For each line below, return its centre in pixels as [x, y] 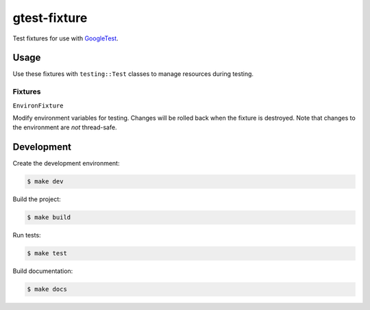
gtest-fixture [50, 18]
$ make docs [47, 289]
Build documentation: [43, 271]
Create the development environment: [66, 164]
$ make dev [45, 182]
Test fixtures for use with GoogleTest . [66, 38]
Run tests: [27, 235]
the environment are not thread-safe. [65, 127]
